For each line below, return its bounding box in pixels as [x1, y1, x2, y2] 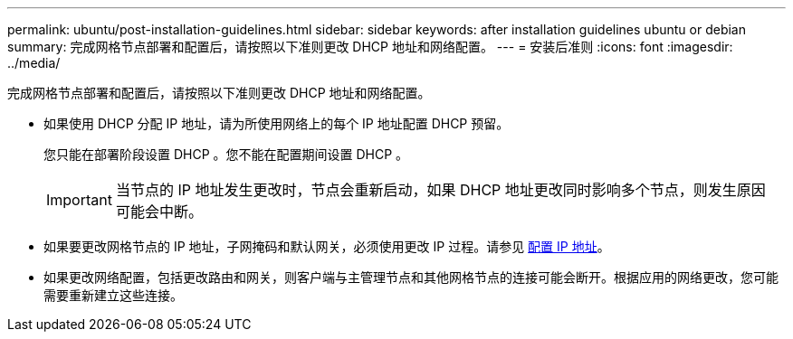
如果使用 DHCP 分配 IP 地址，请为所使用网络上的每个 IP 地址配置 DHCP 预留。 [43, 116, 510, 131]
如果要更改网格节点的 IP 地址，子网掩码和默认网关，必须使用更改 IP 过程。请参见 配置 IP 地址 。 [43, 239, 610, 254]
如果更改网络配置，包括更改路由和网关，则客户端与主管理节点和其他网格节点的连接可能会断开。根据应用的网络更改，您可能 [43, 269, 779, 285]
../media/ [7, 55, 61, 71]
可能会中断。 [115, 202, 203, 221]
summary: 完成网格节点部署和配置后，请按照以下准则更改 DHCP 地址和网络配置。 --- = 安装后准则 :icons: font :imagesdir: [7, 39, 733, 54]
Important [46, 191, 112, 209]
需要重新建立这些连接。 [43, 287, 183, 303]
